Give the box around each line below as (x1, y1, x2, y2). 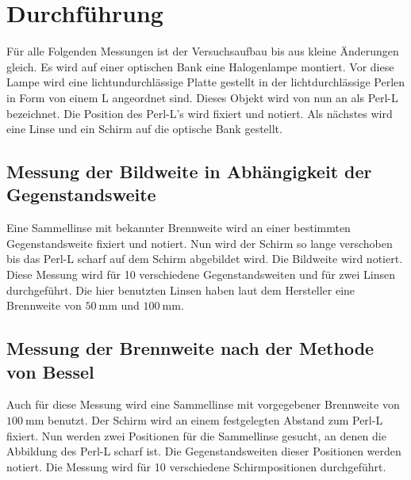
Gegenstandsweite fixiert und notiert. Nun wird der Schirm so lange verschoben (6, 234, 393, 251)
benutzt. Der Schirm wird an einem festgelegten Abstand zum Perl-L (48, 412, 383, 429)
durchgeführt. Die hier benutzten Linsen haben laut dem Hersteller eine (6, 281, 355, 298)
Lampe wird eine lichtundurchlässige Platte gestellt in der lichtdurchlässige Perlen (6, 74, 405, 90)
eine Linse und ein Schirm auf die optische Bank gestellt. (6, 120, 282, 137)
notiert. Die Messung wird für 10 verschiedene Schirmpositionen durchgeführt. (6, 458, 386, 474)
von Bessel (6, 359, 94, 383)
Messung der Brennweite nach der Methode (6, 336, 375, 360)
